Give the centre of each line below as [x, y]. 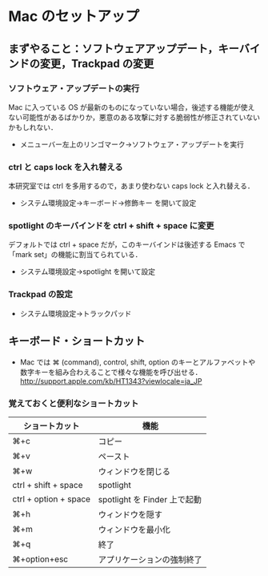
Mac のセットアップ [74, 16]
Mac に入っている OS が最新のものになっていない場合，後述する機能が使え [132, 107]
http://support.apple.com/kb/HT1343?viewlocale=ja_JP [111, 381]
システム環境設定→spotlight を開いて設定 [88, 272]
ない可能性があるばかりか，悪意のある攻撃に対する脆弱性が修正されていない [134, 117]
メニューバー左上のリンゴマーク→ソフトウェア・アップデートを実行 [132, 144]
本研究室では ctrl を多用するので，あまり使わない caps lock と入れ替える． [131, 186]
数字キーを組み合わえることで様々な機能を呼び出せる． [111, 372]
